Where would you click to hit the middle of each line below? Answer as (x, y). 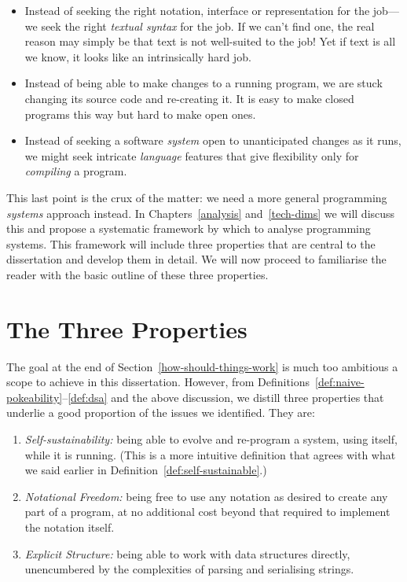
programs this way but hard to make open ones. (140, 114)
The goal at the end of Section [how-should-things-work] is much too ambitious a (202, 366)
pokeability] (35, 397)
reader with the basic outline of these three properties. (137, 274)
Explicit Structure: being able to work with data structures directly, (187, 553)
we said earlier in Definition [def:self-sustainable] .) (146, 470)
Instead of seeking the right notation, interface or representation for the (197, 10)
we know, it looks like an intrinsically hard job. (138, 56)
